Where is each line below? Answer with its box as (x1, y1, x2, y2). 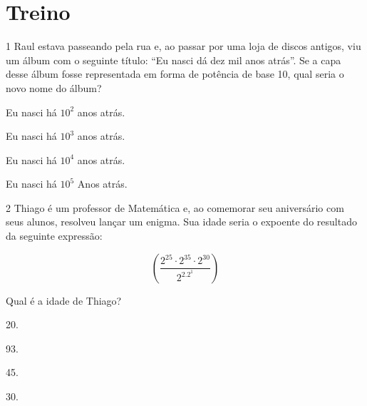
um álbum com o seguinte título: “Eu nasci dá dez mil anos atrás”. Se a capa (6, 52, 341, 67)
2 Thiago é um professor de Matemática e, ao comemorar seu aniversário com (6, 200, 344, 215)
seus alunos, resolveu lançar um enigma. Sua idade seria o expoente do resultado (6, 214, 357, 229)
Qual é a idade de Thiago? (6, 293, 122, 308)
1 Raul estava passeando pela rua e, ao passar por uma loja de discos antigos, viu (6, 39, 361, 54)
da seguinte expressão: (6, 228, 103, 243)
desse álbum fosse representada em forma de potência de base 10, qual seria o (6, 66, 344, 81)
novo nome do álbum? (6, 80, 102, 95)
